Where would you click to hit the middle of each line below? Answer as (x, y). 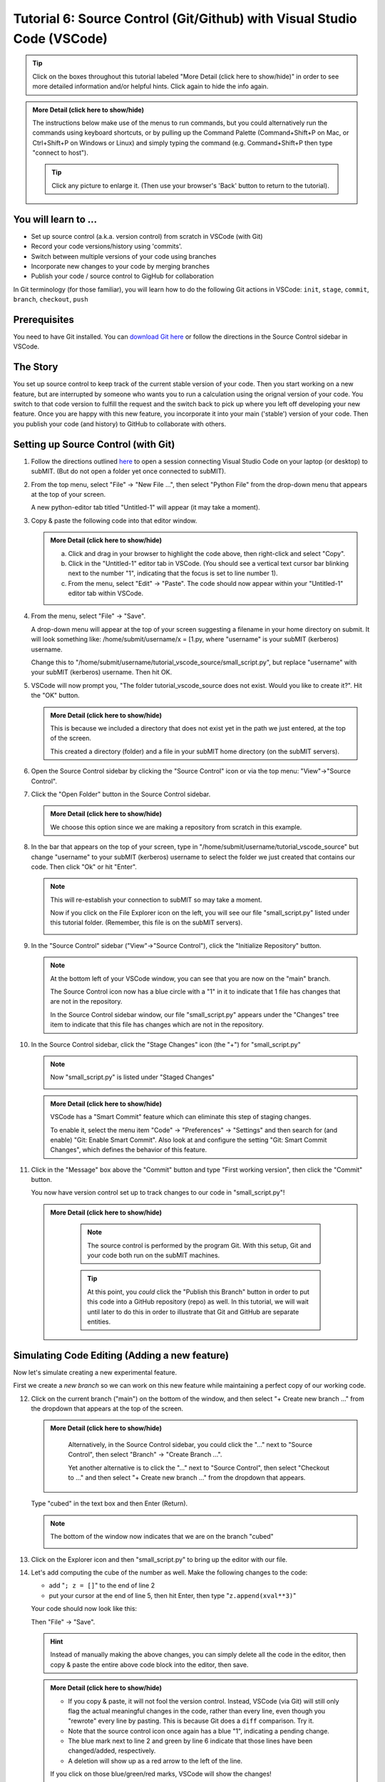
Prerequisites (43, 320)
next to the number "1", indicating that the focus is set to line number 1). (173, 573)
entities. (99, 1322)
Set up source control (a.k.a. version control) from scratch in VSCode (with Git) (147, 236)
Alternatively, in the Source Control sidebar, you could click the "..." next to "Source (190, 1444)
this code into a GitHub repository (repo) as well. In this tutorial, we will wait (198, 1302)
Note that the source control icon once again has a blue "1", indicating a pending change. (199, 1731)
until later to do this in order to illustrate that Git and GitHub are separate (193, 1312)
